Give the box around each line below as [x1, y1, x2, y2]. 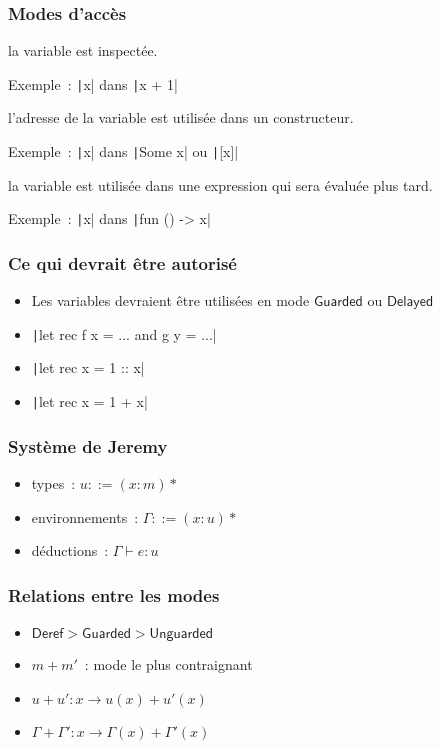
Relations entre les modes [8, 582, 220, 607]
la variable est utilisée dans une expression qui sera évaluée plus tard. [8, 174, 433, 195]
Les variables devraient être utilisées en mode [31, 290, 310, 311]
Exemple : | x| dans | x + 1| [8, 73, 178, 94]
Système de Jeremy [8, 433, 168, 458]
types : [31, 472, 76, 493]
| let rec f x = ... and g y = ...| [31, 323, 217, 344]
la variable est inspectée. [8, 40, 158, 61]
